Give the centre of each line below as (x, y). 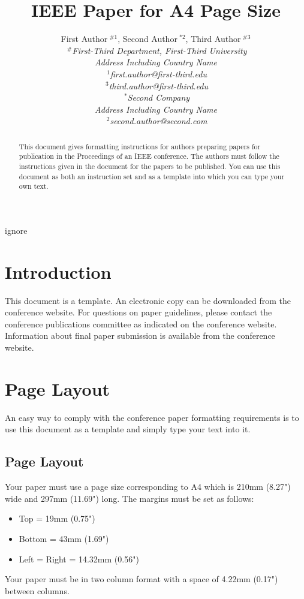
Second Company (159, 97)
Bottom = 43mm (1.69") (64, 538)
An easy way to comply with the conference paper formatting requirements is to (152, 417)
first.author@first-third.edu (158, 73)
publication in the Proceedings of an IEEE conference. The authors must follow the (149, 156)
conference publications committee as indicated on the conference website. (141, 323)
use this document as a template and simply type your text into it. (128, 429)
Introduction (58, 271)
